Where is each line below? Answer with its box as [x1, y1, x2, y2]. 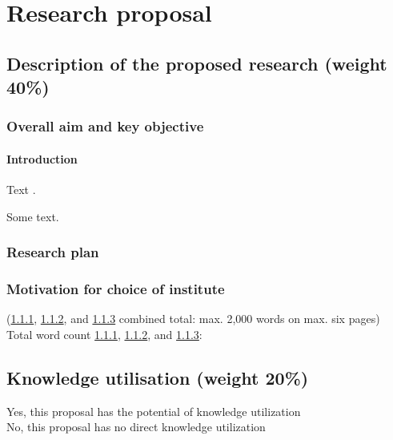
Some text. [6, 208, 59, 224]
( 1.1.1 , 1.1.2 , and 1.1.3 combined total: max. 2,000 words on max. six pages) [6, 310, 380, 327]
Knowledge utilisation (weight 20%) [6, 365, 309, 390]
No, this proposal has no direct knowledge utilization [6, 418, 266, 435]
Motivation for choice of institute [6, 279, 225, 299]
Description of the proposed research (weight [6, 50, 387, 75]
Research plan [6, 242, 99, 262]
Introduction [6, 150, 78, 167]
